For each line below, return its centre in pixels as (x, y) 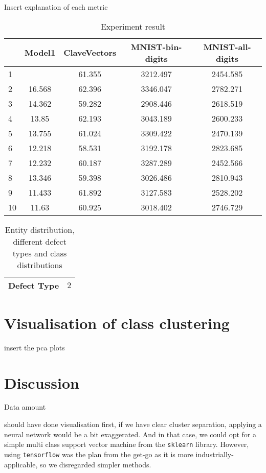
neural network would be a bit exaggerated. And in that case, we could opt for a (130, 434)
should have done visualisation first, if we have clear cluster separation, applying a (133, 424)
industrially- (215, 454)
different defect (40, 241)
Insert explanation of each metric (56, 7)
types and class (40, 253)
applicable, (21, 464)
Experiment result (133, 26)
